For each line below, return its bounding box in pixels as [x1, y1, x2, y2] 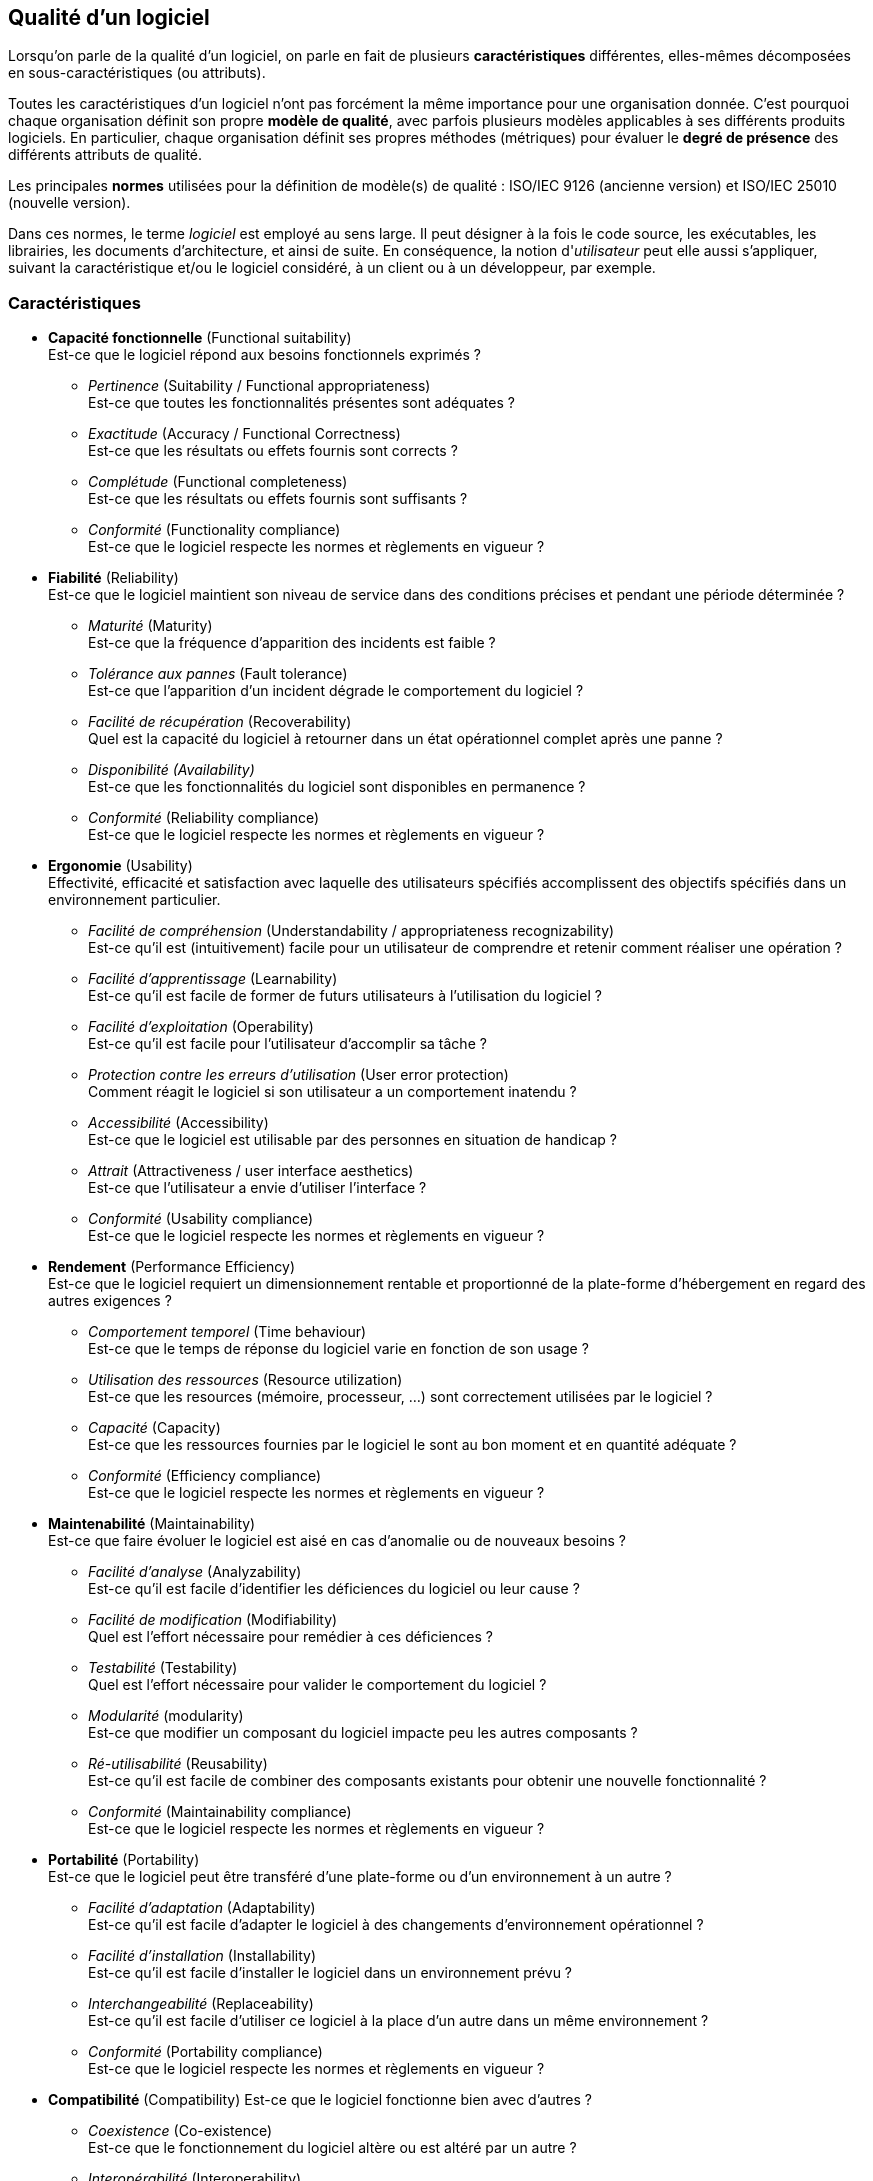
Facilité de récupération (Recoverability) [88, 713, 352, 731]
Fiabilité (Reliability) [48, 569, 179, 587]
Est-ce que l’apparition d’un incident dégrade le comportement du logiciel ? [88, 682, 584, 700]
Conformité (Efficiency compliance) [88, 1467, 322, 1485]
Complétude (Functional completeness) [88, 473, 348, 491]
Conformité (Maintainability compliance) [88, 1803, 352, 1821]
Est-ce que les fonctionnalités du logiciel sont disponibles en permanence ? [88, 778, 586, 796]
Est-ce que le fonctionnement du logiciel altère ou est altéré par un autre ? [88, 2139, 577, 2157]
